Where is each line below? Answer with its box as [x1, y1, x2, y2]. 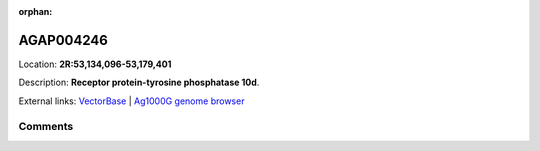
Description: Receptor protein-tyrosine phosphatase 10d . [18, 76, 260, 89]
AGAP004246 [18, 31, 109, 49]
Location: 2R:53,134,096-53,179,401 [18, 58, 172, 70]
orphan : [18, 6, 53, 17]
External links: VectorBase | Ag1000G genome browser [18, 95, 245, 107]
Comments [18, 120, 74, 134]
